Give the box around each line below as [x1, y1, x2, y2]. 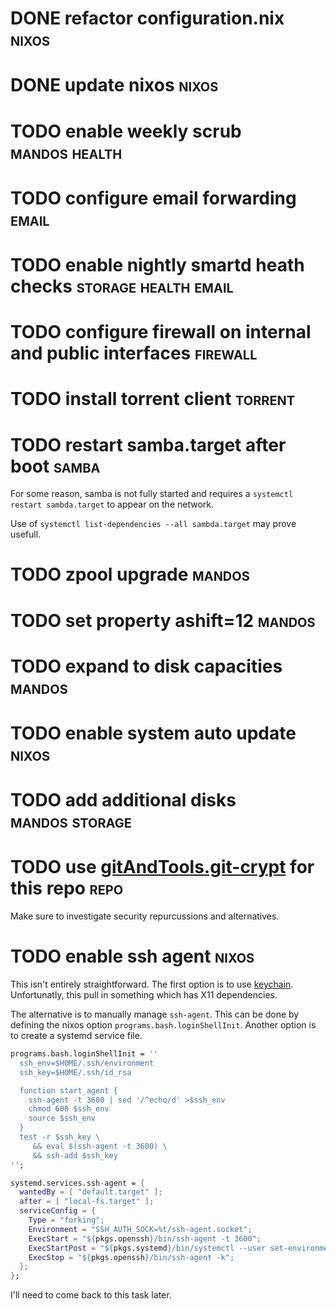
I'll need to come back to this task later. [10, 1289, 172, 1301]
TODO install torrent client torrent [10, 388, 296, 411]
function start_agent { [19, 1085, 118, 1096]
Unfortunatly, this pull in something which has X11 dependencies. [10, 989, 278, 1001]
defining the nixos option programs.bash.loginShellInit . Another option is [10, 1019, 317, 1031]
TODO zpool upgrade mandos [10, 563, 250, 586]
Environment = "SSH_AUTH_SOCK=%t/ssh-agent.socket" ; [28, 1224, 253, 1234]
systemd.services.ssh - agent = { [10, 1178, 145, 1188]
